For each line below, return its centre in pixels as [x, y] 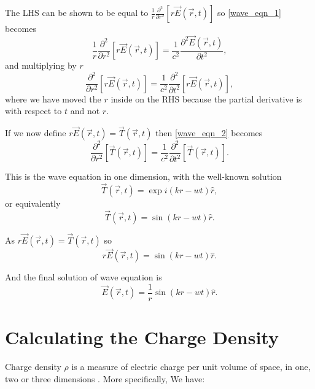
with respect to [33, 111]
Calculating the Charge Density [142, 337]
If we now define [36, 133]
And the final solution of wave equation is [84, 277]
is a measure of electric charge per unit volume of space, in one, [191, 367]
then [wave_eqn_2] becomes [209, 133]
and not [85, 111]
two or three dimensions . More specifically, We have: [105, 378]
